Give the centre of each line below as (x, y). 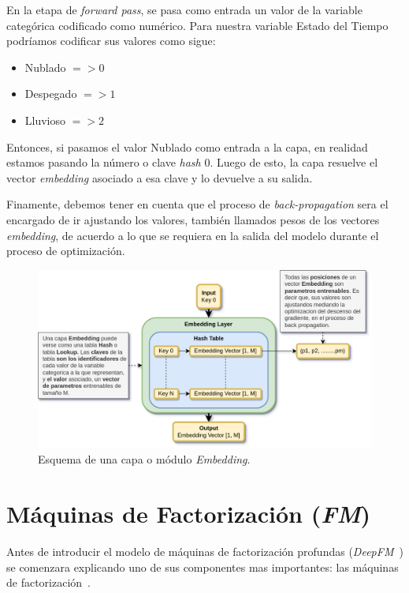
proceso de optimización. (66, 251)
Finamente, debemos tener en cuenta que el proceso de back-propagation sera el (197, 204)
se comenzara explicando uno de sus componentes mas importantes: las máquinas (203, 567)
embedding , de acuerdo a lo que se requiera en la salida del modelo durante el (193, 235)
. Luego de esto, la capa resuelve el (294, 162)
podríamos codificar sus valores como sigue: (111, 41)
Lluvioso (45, 120)
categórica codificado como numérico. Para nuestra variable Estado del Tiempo (197, 25)
